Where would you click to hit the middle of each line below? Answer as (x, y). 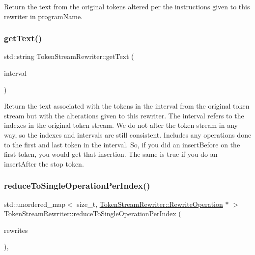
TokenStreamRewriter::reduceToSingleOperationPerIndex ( (93, 213)
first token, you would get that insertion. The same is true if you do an (111, 154)
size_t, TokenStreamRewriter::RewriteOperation (150, 204)
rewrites (16, 230)
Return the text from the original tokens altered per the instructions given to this (127, 6)
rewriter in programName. (43, 16)
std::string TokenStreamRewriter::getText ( (69, 56)
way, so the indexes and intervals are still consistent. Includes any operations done (128, 134)
